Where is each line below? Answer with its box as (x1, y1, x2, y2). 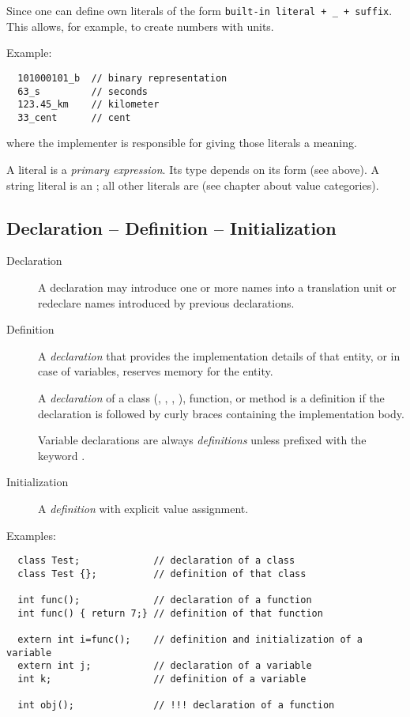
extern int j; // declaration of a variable (17, 660, 312, 672)
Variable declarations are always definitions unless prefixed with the (38, 432, 367, 448)
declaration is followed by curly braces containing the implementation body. (38, 405, 404, 421)
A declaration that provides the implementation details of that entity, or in (38, 347, 401, 364)
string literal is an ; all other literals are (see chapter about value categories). (6, 176, 379, 193)
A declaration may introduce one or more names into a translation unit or (38, 279, 397, 296)
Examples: (6, 526, 56, 543)
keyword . (38, 447, 85, 463)
